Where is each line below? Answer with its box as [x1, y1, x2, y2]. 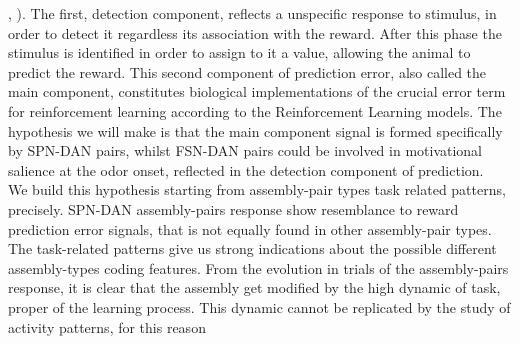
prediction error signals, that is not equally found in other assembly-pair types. [8, 218, 492, 239]
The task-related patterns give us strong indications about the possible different [8, 238, 497, 259]
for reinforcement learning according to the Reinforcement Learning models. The [8, 100, 502, 121]
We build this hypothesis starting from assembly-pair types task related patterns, [8, 179, 506, 200]
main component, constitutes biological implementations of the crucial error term [8, 81, 506, 102]
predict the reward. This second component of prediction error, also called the [8, 61, 487, 82]
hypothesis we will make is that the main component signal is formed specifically [8, 120, 503, 141]
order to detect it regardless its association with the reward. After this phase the [8, 22, 502, 43]
